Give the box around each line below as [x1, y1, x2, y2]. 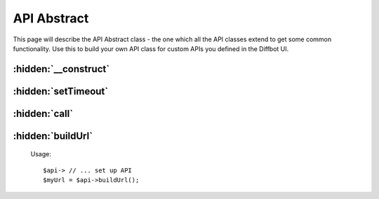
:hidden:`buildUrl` [13, 130, 93, 142]
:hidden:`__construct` [13, 63, 110, 75]
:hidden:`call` [13, 107, 74, 119]
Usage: [30, 150, 52, 158]
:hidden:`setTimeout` [13, 85, 109, 97]
